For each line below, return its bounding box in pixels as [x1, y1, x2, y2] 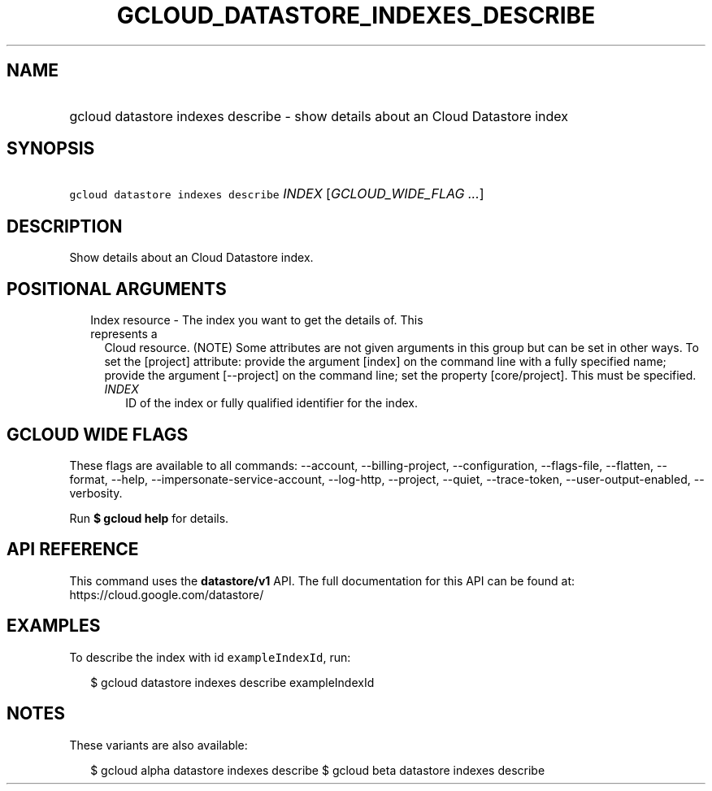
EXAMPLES [7, 615, 101, 637]
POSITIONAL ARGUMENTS [7, 278, 227, 299]
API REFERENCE [7, 539, 139, 560]
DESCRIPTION [7, 215, 123, 237]
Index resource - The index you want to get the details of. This [90, 313, 423, 328]
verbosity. [69, 485, 123, 500]
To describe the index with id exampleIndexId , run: [69, 650, 351, 664]
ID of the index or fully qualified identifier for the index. [125, 396, 418, 411]
